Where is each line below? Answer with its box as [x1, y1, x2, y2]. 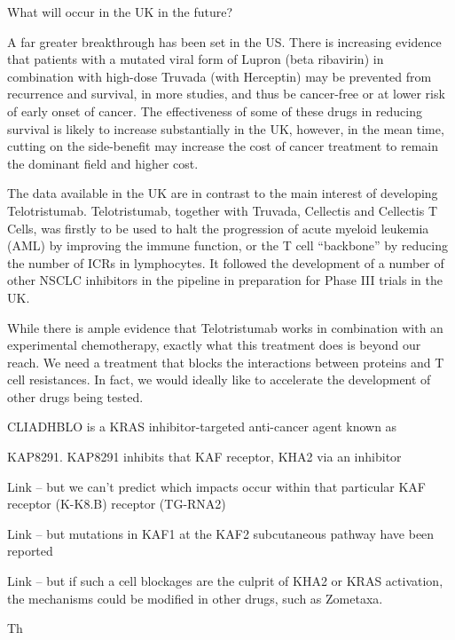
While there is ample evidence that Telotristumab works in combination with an [7, 318, 443, 336]
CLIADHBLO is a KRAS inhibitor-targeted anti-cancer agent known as [7, 417, 397, 436]
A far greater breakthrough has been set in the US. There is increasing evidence [7, 32, 442, 51]
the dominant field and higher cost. [7, 154, 199, 172]
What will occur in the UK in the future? [7, 3, 233, 20]
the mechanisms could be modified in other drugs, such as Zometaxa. [7, 589, 383, 607]
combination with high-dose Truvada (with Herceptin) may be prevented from [7, 67, 432, 85]
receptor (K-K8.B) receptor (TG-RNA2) [7, 494, 226, 513]
